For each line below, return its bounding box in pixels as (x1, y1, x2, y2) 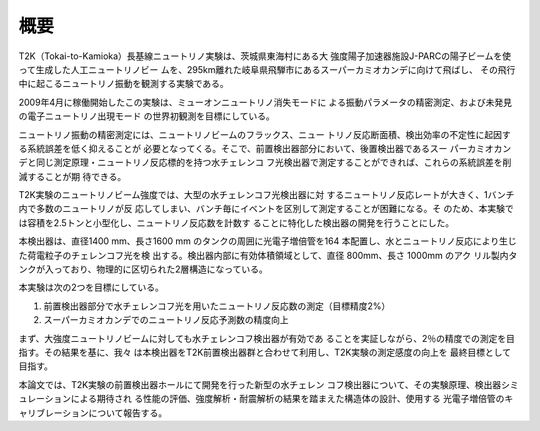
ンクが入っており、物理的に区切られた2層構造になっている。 (18, 263, 269, 275)
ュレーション (18, 393, 72, 405)
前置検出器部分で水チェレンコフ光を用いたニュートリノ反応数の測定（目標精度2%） (43, 300, 391, 312)
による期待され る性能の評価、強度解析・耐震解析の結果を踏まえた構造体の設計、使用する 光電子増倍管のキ (70, 393, 514, 405)
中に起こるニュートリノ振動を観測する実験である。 (18, 78, 229, 90)
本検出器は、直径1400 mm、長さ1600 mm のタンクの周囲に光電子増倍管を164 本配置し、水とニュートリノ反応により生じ (18, 235, 517, 247)
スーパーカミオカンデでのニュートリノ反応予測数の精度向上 (43, 314, 289, 326)
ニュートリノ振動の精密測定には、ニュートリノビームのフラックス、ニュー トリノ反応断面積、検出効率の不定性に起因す (18, 128, 512, 140)
